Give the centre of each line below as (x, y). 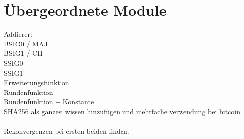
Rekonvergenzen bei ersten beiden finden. (67, 131)
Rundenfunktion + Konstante (49, 102)
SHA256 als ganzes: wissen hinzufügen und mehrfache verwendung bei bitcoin (122, 111)
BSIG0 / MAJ (26, 43)
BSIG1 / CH (23, 53)
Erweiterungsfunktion (37, 82)
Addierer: (18, 34)
